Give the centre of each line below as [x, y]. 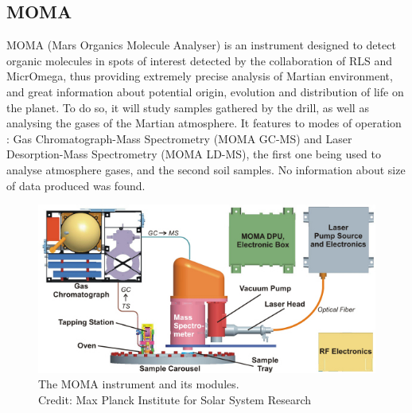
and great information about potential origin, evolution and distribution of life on [205, 91]
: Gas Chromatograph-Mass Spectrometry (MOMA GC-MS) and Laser [179, 138]
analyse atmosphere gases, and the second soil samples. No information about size [206, 169]
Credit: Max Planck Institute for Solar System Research [175, 399]
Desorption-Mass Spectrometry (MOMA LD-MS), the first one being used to [194, 154]
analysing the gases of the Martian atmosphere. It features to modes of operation [204, 123]
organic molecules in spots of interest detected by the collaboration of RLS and [199, 60]
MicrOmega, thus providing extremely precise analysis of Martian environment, [200, 76]
